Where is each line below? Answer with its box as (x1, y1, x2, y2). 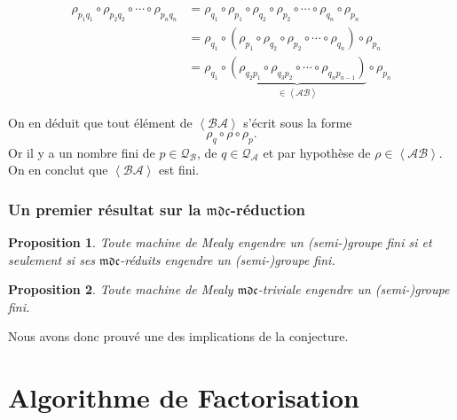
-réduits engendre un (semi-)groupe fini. (120, 250, 335, 268)
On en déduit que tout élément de (8, 113, 193, 132)
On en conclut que (8, 160, 108, 179)
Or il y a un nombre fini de (8, 143, 155, 161)
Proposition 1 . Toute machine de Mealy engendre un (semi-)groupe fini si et (8, 233, 432, 252)
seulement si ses (8, 250, 96, 268)
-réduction (230, 198, 305, 220)
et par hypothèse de (263, 143, 371, 161)
